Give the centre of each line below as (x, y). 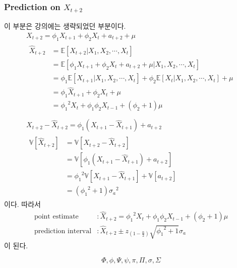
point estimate (56, 217)
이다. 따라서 (22, 204)
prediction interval (63, 231)
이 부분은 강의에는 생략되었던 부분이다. (65, 26)
